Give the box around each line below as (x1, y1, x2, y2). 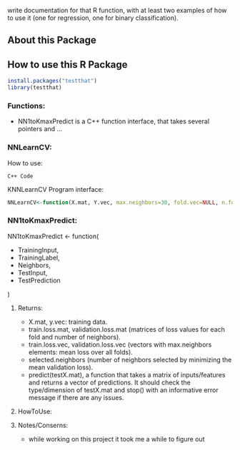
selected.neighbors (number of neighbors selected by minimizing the (28, 355, 232, 364)
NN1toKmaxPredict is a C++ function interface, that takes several (17, 117, 209, 126)
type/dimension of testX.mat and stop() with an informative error (28, 385, 219, 394)
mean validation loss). (28, 363, 94, 372)
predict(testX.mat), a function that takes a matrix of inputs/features (28, 370, 226, 379)
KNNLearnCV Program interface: (7, 185, 104, 193)
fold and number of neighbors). (28, 332, 121, 341)
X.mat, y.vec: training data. (28, 317, 108, 326)
